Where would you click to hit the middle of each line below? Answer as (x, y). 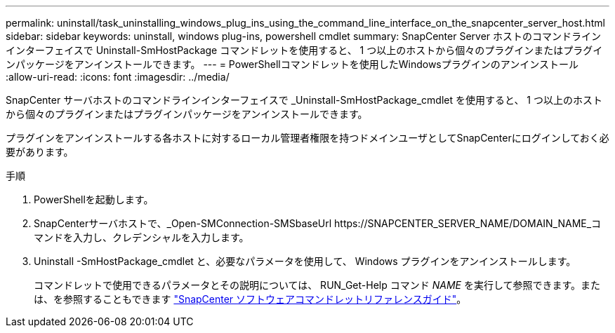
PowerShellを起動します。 (94, 199)
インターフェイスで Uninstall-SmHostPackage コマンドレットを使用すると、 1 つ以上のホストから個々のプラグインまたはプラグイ (304, 50)
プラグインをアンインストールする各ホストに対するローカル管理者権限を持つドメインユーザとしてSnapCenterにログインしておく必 (307, 138)
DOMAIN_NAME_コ (557, 223)
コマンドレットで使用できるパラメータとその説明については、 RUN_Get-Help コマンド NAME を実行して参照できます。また (317, 285)
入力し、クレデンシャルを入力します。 (161, 237)
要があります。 (40, 152)
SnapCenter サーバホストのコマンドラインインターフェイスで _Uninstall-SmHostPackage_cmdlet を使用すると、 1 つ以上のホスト (304, 100)
